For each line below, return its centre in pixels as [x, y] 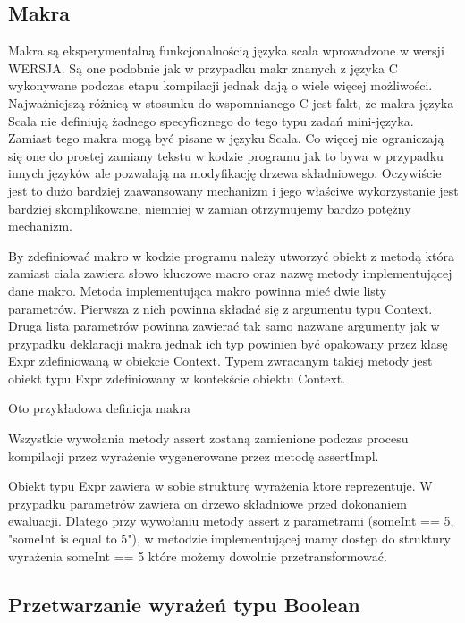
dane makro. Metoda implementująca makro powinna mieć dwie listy [198, 290]
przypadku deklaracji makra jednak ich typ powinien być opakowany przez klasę [228, 343]
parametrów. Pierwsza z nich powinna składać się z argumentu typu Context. [220, 308]
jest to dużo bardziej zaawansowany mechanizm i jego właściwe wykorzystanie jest [233, 190]
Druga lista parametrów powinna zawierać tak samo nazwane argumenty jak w [224, 326]
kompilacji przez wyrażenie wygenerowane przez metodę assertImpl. [194, 455]
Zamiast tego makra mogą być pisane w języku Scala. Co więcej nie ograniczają [226, 138]
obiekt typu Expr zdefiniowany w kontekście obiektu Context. [177, 378]
